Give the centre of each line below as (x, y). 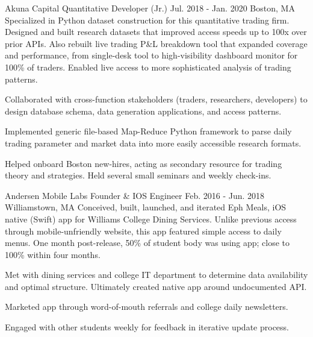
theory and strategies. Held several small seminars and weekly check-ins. (138, 175)
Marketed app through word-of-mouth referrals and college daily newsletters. (147, 307)
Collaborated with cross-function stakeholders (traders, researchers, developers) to (156, 99)
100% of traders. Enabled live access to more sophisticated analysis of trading (148, 67)
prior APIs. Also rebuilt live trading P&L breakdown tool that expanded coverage (156, 43)
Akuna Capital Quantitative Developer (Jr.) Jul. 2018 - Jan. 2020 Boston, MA (150, 8)
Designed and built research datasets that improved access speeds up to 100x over (156, 32)
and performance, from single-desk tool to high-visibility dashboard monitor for (151, 55)
